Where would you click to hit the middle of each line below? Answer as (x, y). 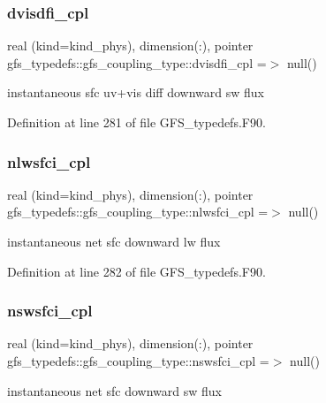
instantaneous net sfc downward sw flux (115, 390)
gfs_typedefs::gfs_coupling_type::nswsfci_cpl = (138, 361)
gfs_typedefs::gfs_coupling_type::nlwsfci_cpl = (138, 212)
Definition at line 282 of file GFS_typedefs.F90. (136, 271)
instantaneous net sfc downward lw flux (114, 241)
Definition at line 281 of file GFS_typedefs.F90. (136, 122)
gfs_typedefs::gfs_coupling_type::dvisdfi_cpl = (137, 62)
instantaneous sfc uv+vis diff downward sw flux (136, 92)
